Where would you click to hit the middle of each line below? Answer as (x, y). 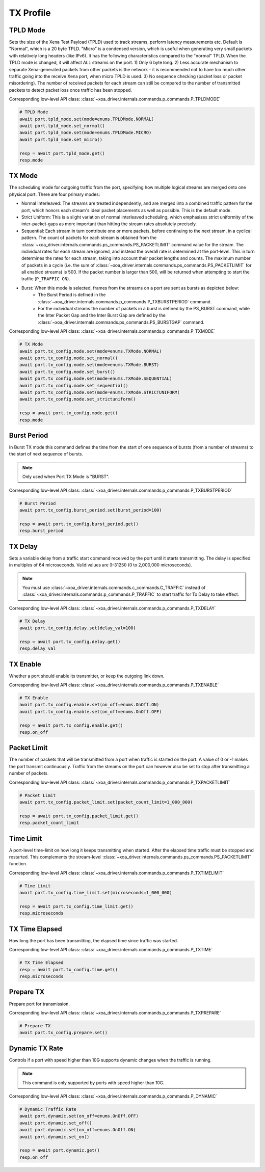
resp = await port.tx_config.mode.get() (68, 413)
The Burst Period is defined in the (72, 295)
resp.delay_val (38, 649)
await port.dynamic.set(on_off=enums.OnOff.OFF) (79, 1116)
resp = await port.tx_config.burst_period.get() (79, 524)
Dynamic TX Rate (36, 1048)
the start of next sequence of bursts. (46, 454)
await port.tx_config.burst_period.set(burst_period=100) (91, 510)
